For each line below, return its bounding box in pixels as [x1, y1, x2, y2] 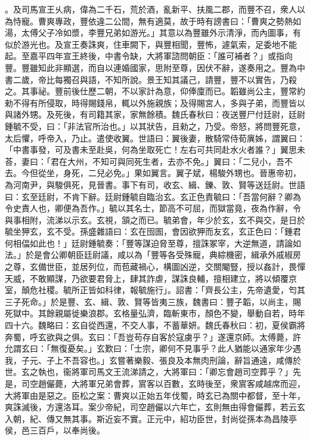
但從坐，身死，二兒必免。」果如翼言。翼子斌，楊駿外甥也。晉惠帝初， [29, 167, 301, 179]
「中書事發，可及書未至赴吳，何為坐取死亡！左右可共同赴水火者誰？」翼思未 [5, 143, 305, 156]
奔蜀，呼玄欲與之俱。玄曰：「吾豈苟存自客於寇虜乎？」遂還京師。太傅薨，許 [5, 330, 301, 343]
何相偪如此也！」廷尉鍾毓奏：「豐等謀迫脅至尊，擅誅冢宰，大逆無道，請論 [5, 236, 293, 249]
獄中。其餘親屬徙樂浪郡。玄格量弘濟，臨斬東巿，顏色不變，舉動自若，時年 [13, 307, 305, 319]
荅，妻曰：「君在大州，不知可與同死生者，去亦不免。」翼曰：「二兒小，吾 [5, 155, 284, 167]
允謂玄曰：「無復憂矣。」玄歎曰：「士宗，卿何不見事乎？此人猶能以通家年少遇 [5, 342, 301, 355]
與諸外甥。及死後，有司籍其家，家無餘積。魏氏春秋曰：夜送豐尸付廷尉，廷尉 [5, 108, 305, 121]
